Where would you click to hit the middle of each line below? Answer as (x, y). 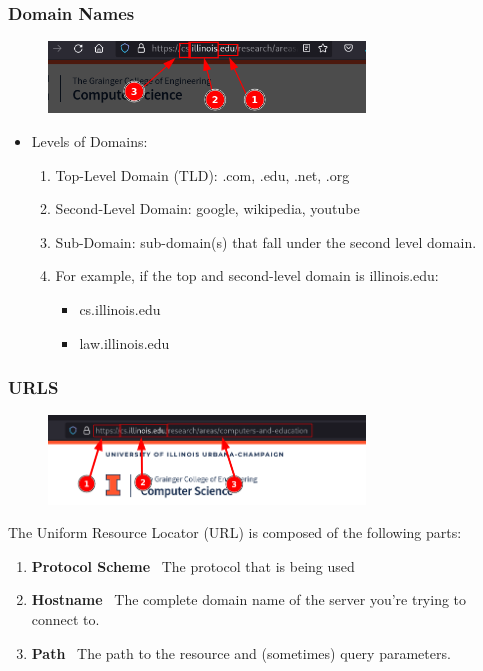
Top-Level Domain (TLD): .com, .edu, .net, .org (202, 174)
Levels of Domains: (89, 141)
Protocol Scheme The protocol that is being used (193, 565)
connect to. (65, 618)
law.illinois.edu (124, 342)
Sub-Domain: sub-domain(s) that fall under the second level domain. (266, 241)
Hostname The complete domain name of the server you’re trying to (249, 599)
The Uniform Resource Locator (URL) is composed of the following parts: (235, 532)
